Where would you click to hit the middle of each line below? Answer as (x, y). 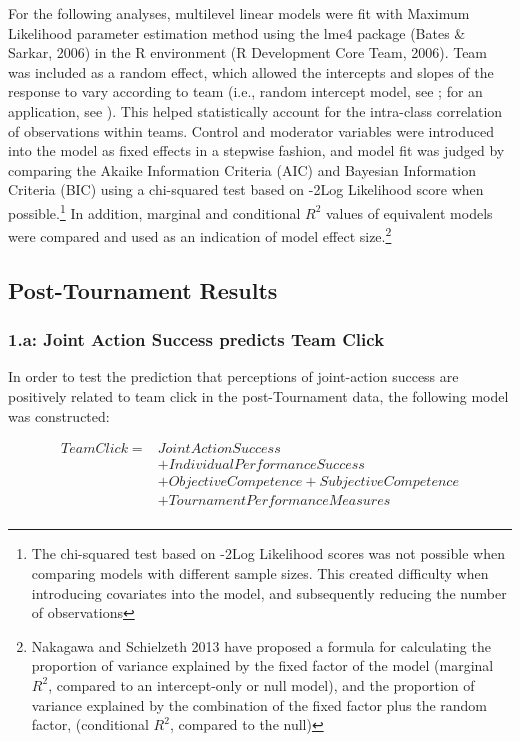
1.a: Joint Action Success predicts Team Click (196, 339)
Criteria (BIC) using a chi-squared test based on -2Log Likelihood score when (246, 189)
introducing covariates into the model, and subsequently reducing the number (269, 592)
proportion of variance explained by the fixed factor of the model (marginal (262, 665)
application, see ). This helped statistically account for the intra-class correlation (255, 110)
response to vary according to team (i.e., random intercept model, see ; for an (245, 91)
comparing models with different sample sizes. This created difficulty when (260, 572)
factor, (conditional (90, 724)
